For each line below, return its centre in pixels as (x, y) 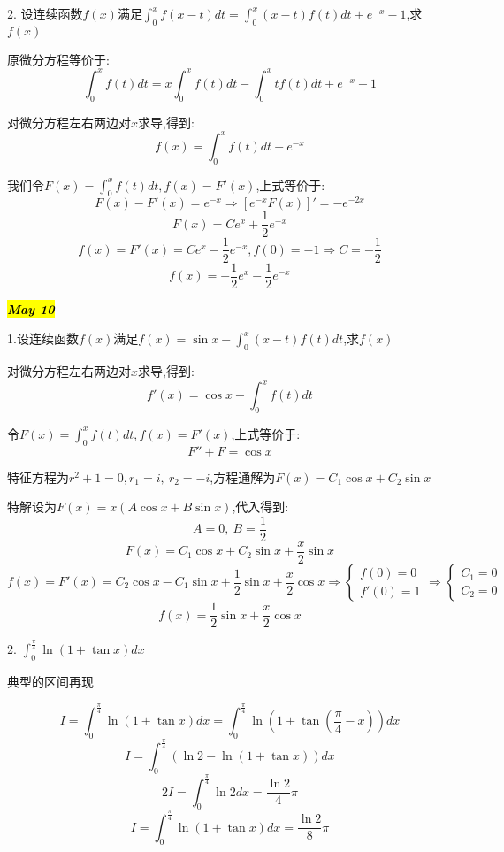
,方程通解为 (243, 476)
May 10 (31, 308)
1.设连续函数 (43, 338)
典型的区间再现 (50, 682)
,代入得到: (260, 507)
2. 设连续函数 (45, 13)
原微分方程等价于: (58, 59)
